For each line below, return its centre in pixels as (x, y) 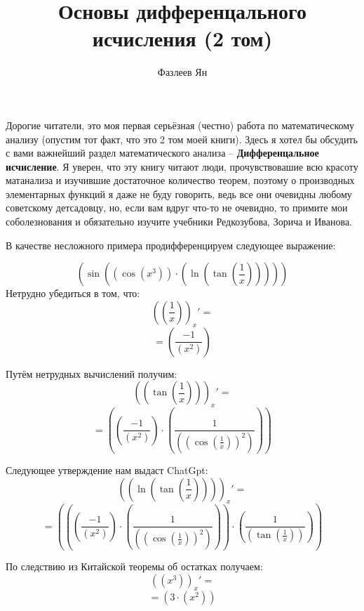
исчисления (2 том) (182, 38)
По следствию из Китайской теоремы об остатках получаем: (134, 566)
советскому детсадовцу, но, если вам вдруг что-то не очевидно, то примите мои (177, 208)
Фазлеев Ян (182, 72)
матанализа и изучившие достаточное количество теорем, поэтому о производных (180, 180)
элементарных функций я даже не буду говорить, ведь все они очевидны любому (179, 193)
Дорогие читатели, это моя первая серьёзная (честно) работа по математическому (180, 125)
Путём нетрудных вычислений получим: (92, 373)
